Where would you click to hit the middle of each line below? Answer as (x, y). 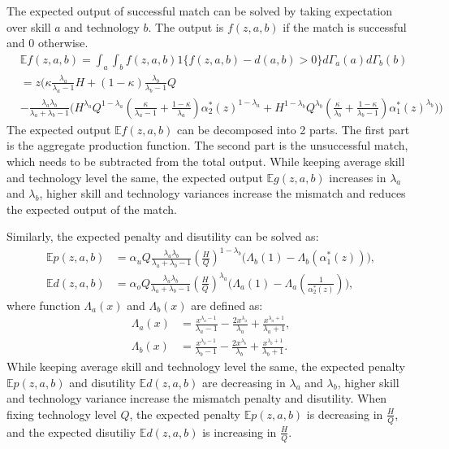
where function (43, 305)
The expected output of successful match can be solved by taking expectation (200, 11)
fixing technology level (62, 414)
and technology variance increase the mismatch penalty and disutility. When (197, 398)
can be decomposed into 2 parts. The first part (293, 129)
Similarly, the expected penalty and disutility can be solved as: (163, 236)
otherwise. (63, 43)
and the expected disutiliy (71, 432)
